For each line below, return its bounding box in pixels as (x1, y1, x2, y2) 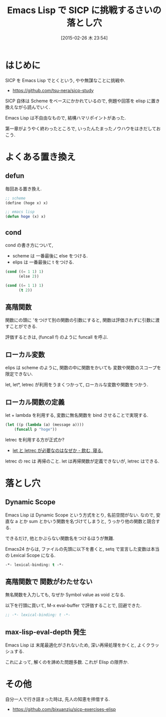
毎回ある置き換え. (5, 185, 42, 191)
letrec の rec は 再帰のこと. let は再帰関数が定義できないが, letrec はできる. (5, 458, 159, 464)
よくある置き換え (5, 151, 76, 163)
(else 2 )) (18, 274, 39, 279)
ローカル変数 (5, 350, 45, 359)
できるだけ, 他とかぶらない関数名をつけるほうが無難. (5, 535, 114, 541)
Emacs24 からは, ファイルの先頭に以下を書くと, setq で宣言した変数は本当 (5, 546, 159, 552)
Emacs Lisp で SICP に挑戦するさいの (7, 5, 161, 16)
